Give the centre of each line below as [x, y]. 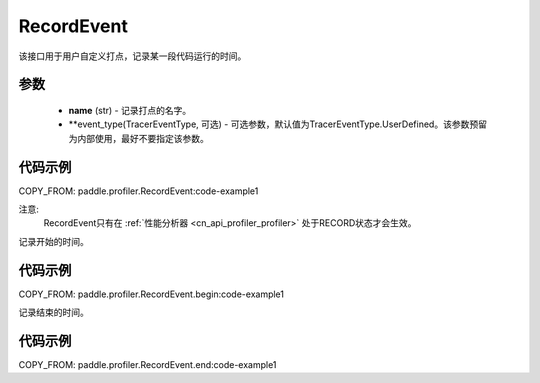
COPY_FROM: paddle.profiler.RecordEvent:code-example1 [138, 191]
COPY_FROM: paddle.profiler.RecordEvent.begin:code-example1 [151, 294]
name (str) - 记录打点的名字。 [130, 110]
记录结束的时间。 [53, 312]
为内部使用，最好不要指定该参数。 [138, 138]
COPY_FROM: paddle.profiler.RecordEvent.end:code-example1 [147, 365]
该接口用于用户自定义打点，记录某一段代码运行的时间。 [132, 56]
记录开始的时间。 [53, 241]
